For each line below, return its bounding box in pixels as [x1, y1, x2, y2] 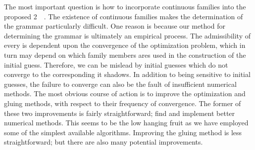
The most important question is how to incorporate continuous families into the [4, 1, 246, 11]
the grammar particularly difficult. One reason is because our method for [4, 21, 225, 31]
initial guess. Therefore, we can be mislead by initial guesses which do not [4, 59, 228, 70]
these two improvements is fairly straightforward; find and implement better [4, 108, 235, 118]
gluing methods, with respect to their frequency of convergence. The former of [4, 98, 241, 108]
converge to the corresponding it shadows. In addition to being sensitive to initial [4, 69, 251, 79]
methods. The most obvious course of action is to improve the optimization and [4, 88, 246, 99]
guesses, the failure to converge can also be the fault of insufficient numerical [4, 78, 237, 89]
